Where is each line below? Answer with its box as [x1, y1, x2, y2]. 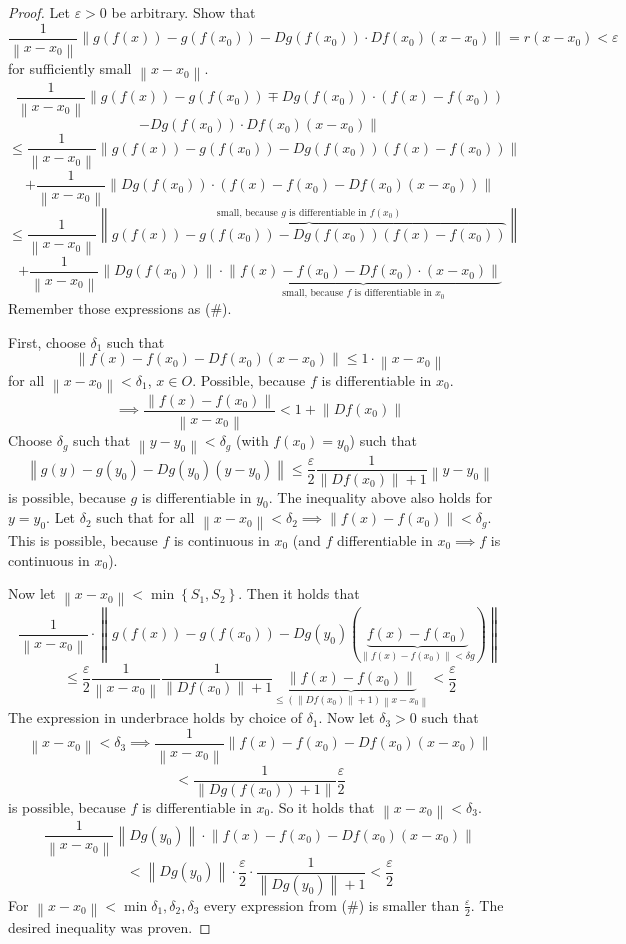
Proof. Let [8, 2, 70, 22]
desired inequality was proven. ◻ [8, 917, 211, 938]
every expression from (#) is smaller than [204, 894, 460, 915]
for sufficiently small [8, 58, 132, 79]
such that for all [96, 507, 195, 528]
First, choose [8, 331, 86, 352]
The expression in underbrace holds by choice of [8, 707, 302, 728]
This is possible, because [8, 529, 158, 550]
